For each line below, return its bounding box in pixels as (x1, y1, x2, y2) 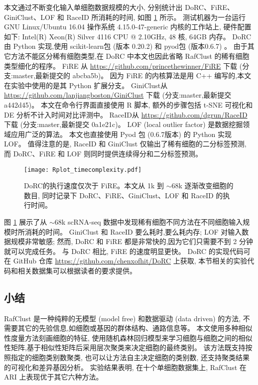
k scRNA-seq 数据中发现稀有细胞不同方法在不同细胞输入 (61, 216, 243, 227)
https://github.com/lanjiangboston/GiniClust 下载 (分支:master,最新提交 (4, 90, 232, 100)
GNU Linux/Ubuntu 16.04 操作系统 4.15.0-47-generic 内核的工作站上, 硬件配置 (4, 21, 252, 32)
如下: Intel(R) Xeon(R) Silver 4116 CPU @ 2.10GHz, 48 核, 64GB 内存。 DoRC (4, 31, 252, 41)
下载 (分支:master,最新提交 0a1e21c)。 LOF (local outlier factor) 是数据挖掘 (4, 119, 243, 129)
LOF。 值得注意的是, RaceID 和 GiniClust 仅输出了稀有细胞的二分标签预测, (4, 138, 247, 149)
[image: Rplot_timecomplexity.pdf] (24, 166, 142, 173)
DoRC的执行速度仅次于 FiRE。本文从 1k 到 (24, 180, 164, 191)
